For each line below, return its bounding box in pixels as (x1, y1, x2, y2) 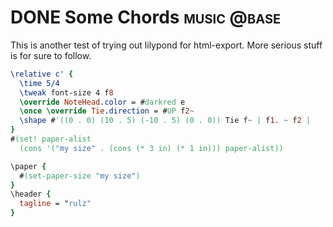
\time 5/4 (19, 78, 60, 88)
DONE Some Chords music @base (10, 6, 282, 29)
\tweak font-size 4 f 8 (19, 87, 114, 98)
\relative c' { (10, 69, 74, 79)
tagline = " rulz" (19, 199, 92, 209)
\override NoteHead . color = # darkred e (19, 97, 186, 107)
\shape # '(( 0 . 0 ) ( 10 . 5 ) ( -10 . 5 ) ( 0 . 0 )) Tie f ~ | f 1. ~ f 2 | (19, 116, 311, 126)
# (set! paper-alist (10, 134, 92, 145)
